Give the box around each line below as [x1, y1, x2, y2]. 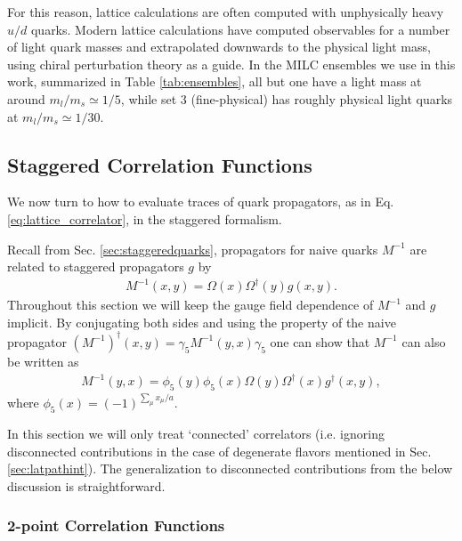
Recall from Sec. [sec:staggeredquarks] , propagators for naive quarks [7, 239, 378, 258]
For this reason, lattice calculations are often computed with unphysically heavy [7, 3, 444, 20]
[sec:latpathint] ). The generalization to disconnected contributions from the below [7, 459, 453, 478]
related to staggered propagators [7, 257, 184, 276]
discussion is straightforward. [7, 476, 166, 495]
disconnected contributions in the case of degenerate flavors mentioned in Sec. [7, 441, 432, 460]
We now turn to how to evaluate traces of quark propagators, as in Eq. [7, 192, 394, 211]
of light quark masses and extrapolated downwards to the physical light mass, [7, 37, 431, 56]
